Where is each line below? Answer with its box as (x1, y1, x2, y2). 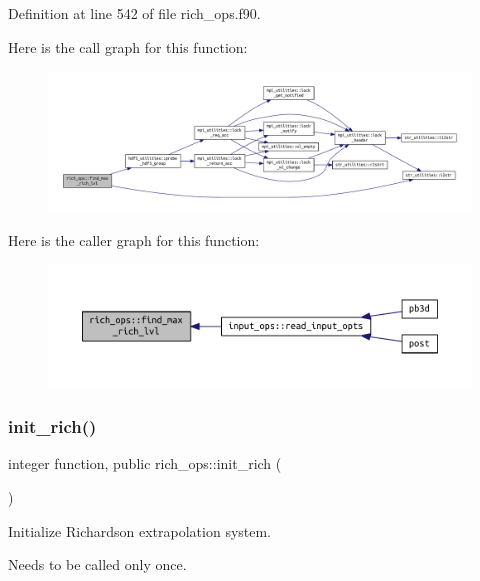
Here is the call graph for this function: (8, 36, 248, 57)
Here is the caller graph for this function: (8, 230, 260, 251)
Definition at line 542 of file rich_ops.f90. (8, 3, 261, 23)
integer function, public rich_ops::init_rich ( (8, 453, 282, 474)
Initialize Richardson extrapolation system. (8, 520, 272, 541)
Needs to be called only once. (8, 554, 187, 575)
